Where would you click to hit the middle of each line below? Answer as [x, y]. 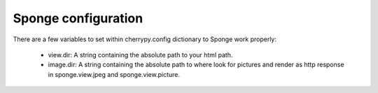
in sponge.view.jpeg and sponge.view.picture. [114, 74]
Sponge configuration [78, 18]
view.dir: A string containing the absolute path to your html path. [140, 55]
